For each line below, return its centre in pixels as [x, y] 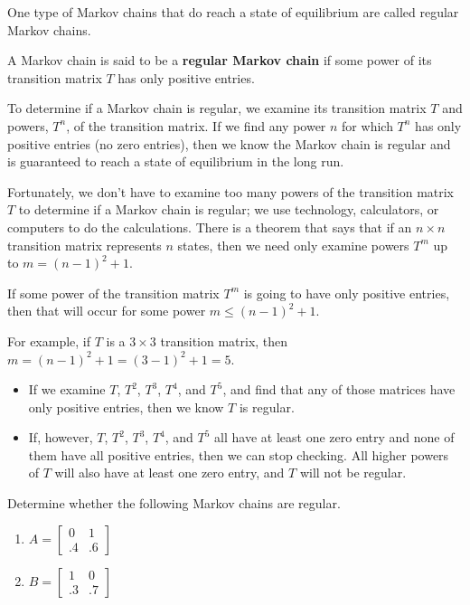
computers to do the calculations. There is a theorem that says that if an [210, 227]
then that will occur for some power [107, 311]
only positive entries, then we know [126, 406]
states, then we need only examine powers [293, 245]
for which [367, 125]
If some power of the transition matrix [113, 293]
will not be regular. [353, 473]
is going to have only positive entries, [347, 293]
